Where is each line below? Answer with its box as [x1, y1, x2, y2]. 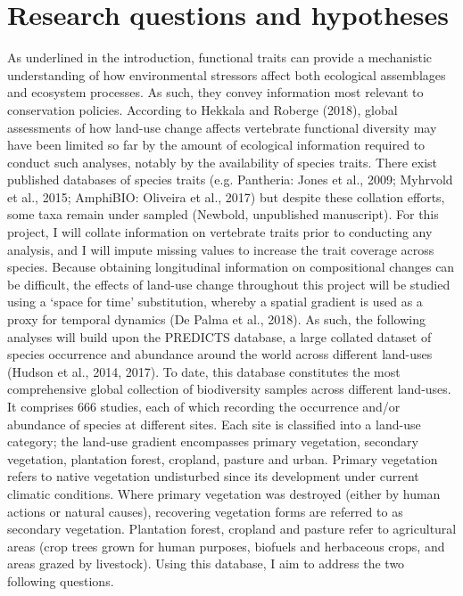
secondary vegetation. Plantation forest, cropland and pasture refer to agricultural [7, 519, 457, 538]
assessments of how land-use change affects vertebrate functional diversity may [7, 118, 437, 136]
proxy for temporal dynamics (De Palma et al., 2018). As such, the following [7, 310, 426, 329]
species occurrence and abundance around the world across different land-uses [7, 345, 433, 363]
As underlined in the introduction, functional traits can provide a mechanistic [7, 48, 433, 67]
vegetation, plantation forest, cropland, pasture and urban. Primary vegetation [7, 449, 438, 468]
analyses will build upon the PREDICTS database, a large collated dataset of [7, 327, 432, 346]
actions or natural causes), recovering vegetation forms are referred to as [7, 502, 403, 520]
